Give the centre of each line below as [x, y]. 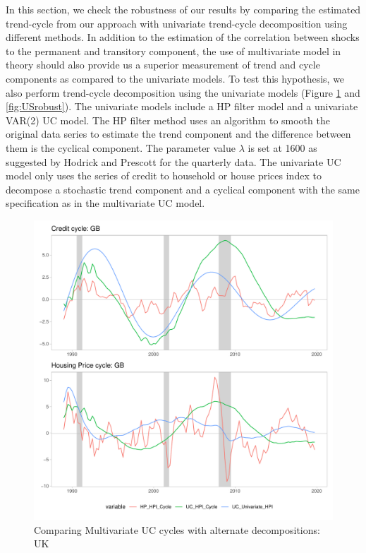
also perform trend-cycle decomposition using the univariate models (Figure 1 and [183, 92]
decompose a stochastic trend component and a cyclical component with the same [183, 189]
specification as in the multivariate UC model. [105, 203]
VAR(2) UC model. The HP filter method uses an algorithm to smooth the [168, 120]
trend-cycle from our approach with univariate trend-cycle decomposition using [177, 23]
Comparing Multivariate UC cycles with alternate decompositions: [177, 529]
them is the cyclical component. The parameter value [121, 147]
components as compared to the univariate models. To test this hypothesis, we [175, 78]
